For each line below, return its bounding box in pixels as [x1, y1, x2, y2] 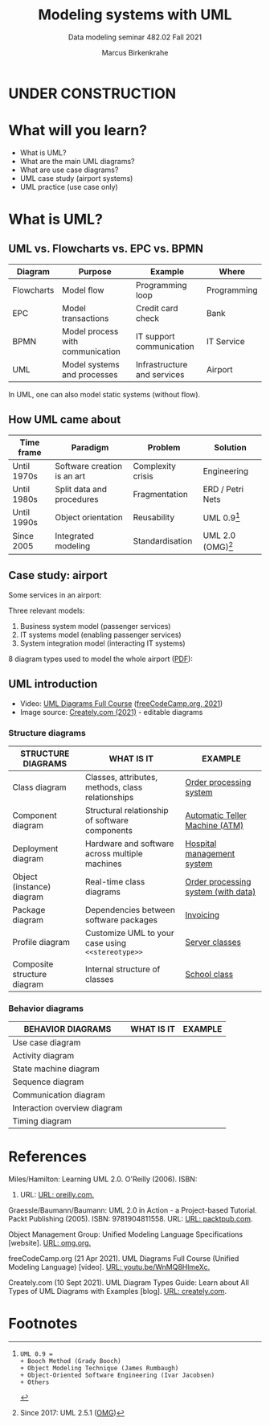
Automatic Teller [184, 810, 247, 821]
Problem [147, 441, 181, 453]
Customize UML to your [84, 927, 174, 938]
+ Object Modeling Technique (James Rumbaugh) [19, 1365, 179, 1373]
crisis [133, 470, 154, 482]
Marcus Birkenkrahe [101, 47, 169, 57]
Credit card [135, 302, 178, 314]
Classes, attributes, [84, 771, 158, 782]
